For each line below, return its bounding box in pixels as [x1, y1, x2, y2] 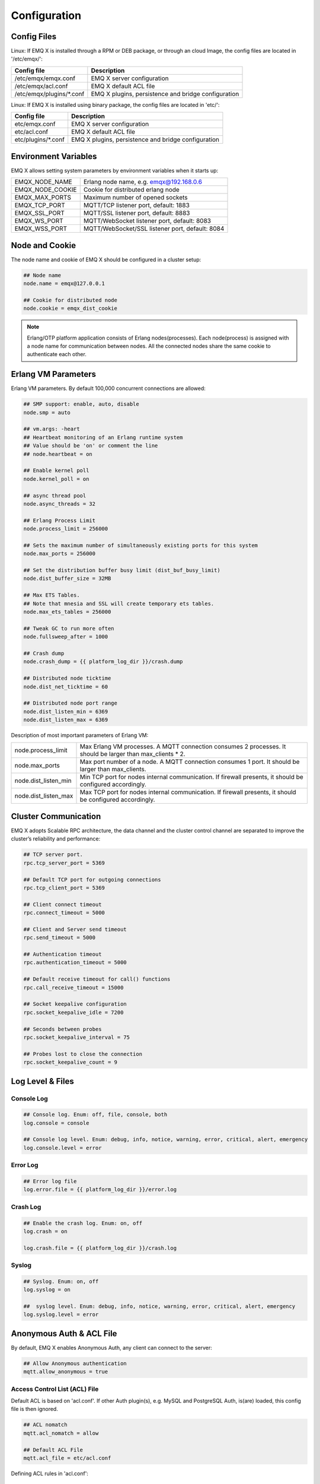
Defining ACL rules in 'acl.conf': [11, 1470, 89, 1477]
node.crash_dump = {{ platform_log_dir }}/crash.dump [23, 658, 183, 665]
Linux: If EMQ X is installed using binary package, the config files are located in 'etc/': [11, 101, 220, 108]
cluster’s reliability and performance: [11, 835, 101, 842]
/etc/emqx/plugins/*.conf [14, 90, 85, 98]
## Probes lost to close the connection [23, 1051, 142, 1057]
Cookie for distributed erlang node [83, 186, 180, 194]
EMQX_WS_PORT [14, 217, 63, 225]
